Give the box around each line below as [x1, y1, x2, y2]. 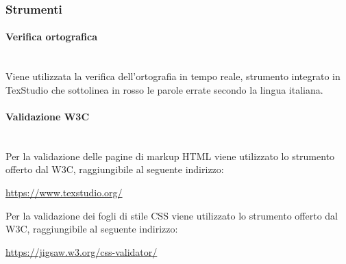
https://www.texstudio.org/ [5, 185, 123, 199]
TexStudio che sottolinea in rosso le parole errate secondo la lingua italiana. [5, 82, 323, 96]
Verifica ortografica [5, 29, 98, 44]
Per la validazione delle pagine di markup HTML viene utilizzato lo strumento [5, 148, 335, 163]
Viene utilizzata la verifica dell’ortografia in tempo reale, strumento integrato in [5, 69, 341, 83]
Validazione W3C [5, 109, 90, 124]
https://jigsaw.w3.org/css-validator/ [5, 244, 158, 259]
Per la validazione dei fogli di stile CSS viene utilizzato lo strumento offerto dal [5, 208, 338, 222]
